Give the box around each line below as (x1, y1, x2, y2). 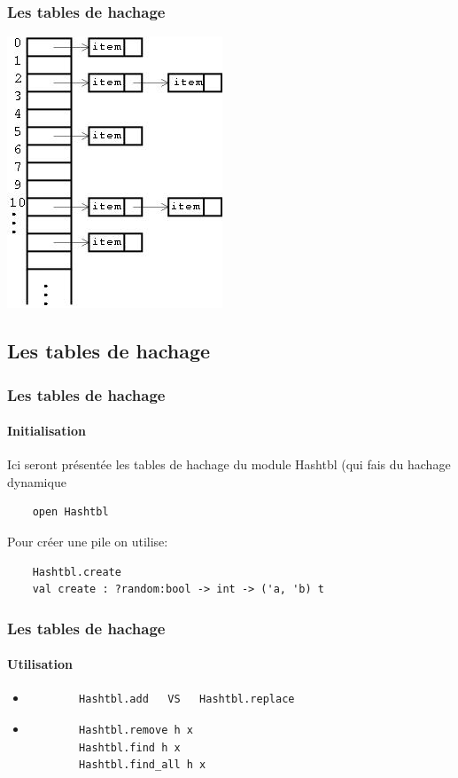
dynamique (7, 472, 66, 491)
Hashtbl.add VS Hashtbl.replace (79, 693, 295, 706)
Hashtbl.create (32, 565, 121, 578)
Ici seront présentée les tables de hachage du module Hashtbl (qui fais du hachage (7, 455, 451, 474)
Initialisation (7, 421, 86, 440)
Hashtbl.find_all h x (79, 758, 206, 772)
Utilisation (7, 655, 73, 673)
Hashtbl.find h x (79, 741, 181, 754)
